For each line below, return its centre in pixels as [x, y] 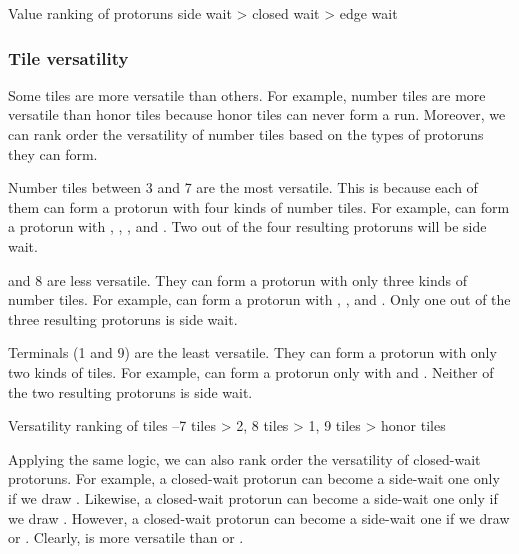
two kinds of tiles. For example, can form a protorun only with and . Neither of [251, 371]
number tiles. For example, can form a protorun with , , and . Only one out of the [259, 299]
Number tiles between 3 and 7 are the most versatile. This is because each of [243, 187]
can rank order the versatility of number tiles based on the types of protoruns [246, 134]
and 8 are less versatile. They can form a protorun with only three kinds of [238, 279]
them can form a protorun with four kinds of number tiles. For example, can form [259, 206]
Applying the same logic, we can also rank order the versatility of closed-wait [244, 458]
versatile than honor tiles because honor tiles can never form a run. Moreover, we [257, 114]
